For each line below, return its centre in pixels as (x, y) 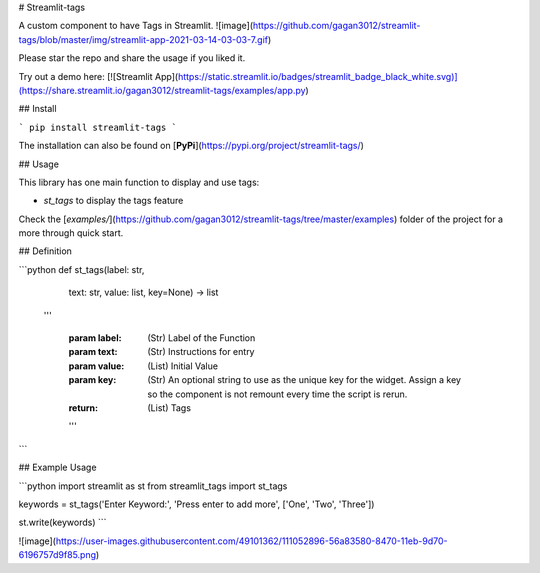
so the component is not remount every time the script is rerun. (277, 394)
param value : (96, 366)
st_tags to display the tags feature (113, 201)
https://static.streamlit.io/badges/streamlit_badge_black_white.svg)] (318, 76)
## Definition (45, 251)
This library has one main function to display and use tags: (139, 182)
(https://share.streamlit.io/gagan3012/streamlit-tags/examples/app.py (162, 90)
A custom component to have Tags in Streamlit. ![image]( (136, 26)
